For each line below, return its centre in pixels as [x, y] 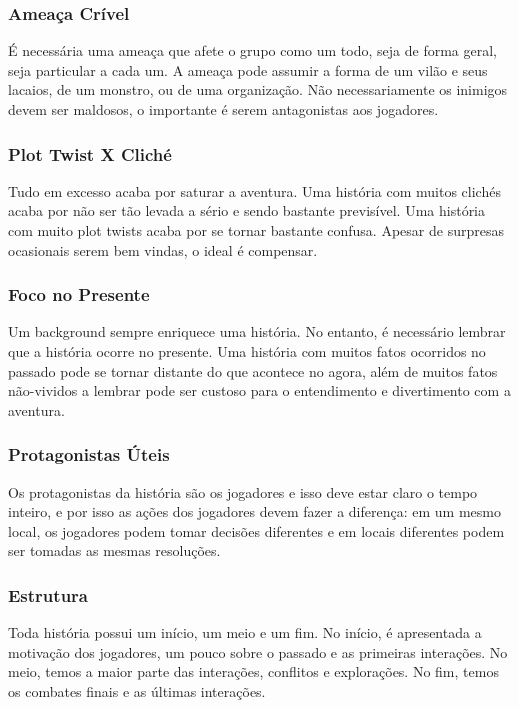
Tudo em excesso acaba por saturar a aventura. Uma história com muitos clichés [254, 190]
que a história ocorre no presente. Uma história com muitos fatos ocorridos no [247, 351]
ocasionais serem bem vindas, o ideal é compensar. [163, 249]
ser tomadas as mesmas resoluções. [114, 550]
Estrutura [48, 594]
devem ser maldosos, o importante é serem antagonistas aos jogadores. [223, 109]
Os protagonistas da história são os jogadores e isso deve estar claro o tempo [243, 491]
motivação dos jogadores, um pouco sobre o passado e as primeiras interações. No [258, 651]
